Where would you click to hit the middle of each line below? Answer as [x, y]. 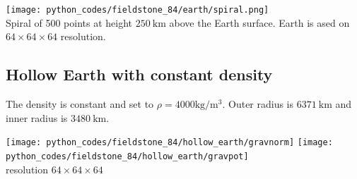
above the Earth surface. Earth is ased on [259, 22]
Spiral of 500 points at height [69, 22]
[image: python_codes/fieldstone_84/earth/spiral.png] [137, 10]
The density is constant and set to [80, 104]
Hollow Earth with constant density [139, 74]
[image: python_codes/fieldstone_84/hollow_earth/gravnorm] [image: [169, 143]
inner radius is [37, 117]
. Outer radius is [258, 104]
